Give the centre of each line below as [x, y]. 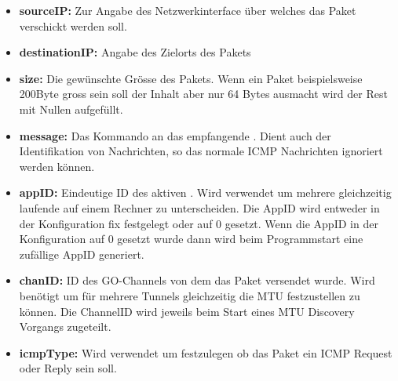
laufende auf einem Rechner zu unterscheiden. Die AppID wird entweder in [199, 207]
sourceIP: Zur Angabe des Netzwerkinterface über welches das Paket [188, 10]
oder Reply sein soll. [68, 368]
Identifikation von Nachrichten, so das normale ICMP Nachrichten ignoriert [201, 151]
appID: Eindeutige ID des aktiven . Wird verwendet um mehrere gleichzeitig [205, 192]
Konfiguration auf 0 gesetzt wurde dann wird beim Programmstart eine [191, 239]
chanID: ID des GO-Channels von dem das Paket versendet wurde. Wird [197, 280]
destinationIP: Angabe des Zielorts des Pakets [135, 52]
